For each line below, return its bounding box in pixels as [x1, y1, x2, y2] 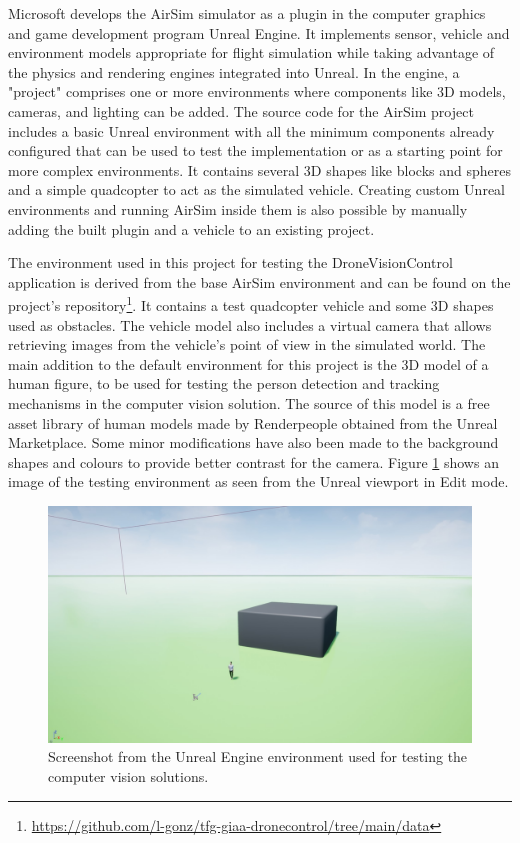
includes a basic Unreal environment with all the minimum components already [8, 120, 495, 141]
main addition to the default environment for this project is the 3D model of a [8, 353, 489, 374]
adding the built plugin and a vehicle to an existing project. [8, 218, 375, 239]
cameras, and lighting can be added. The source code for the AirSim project [8, 100, 474, 121]
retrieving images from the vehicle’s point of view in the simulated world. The [8, 334, 486, 355]
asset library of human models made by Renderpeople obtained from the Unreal [8, 412, 498, 433]
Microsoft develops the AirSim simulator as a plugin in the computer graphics [8, 3, 486, 23]
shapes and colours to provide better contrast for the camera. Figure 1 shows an [8, 451, 499, 472]
